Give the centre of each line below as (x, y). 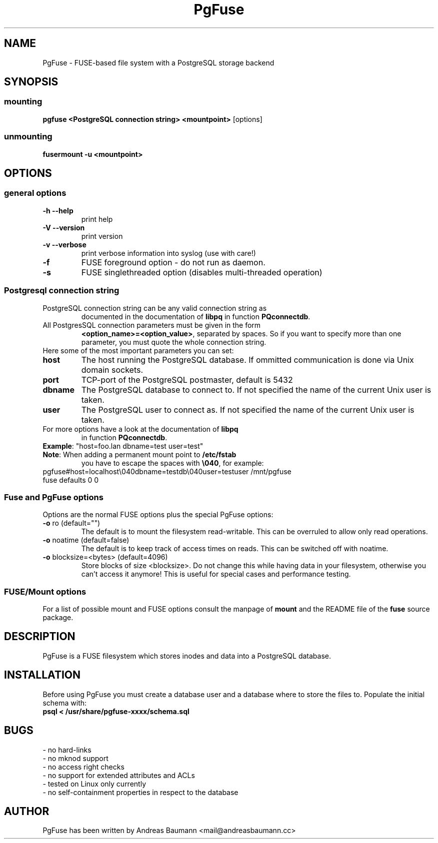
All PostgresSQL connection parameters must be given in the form (152, 325)
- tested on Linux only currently (94, 784)
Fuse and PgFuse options (54, 497)
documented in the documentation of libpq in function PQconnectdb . (196, 316)
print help (97, 219)
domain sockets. (112, 370)
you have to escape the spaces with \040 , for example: (172, 463)
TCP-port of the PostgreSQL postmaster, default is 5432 (187, 380)
